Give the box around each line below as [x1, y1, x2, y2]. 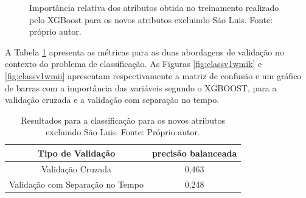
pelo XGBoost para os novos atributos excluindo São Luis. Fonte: [29, 13, 273, 26]
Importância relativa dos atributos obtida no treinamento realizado [29, 1, 279, 13]
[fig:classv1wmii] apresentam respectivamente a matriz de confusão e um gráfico [5, 69, 302, 82]
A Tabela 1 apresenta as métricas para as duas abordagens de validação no [5, 45, 284, 58]
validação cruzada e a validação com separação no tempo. [5, 93, 220, 106]
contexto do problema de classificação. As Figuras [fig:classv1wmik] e [5, 57, 262, 70]
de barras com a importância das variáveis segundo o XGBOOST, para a [5, 81, 277, 94]
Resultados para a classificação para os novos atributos [21, 113, 225, 126]
